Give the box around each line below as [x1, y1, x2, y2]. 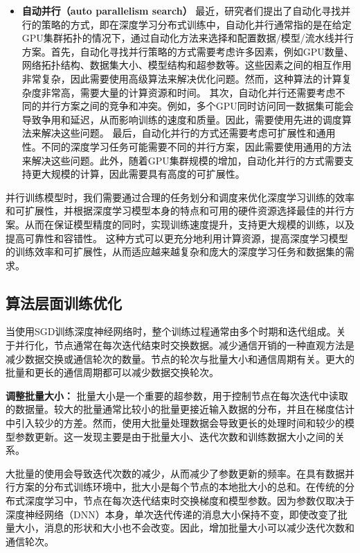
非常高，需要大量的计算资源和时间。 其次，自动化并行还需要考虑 [41, 85, 336, 99]
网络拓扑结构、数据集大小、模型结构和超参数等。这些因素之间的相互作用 [21, 58, 352, 72]
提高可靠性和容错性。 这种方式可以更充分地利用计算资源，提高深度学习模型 [6, 230, 348, 245]
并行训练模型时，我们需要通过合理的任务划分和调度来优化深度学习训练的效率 [6, 189, 354, 204]
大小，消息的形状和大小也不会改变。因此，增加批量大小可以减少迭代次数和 [15, 520, 354, 535]
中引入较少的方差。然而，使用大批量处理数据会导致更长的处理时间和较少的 [6, 416, 345, 430]
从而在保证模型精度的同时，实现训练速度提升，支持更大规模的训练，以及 [24, 216, 354, 231]
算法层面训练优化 [6, 291, 122, 313]
